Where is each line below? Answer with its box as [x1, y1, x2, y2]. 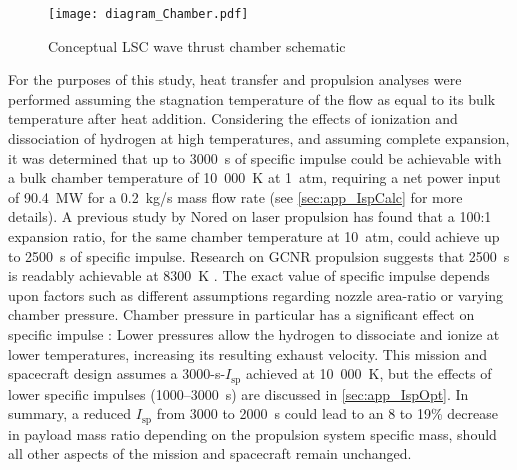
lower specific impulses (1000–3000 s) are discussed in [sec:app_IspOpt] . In [8, 383, 469, 404]
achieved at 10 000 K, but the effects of [246, 363, 492, 384]
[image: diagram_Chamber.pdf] [48, 7, 249, 21]
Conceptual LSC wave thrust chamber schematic [48, 35, 346, 56]
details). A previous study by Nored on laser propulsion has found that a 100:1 [8, 206, 492, 227]
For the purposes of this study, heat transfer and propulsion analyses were [8, 69, 462, 90]
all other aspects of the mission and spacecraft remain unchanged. [8, 443, 412, 464]
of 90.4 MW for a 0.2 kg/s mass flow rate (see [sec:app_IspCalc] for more [8, 186, 463, 207]
